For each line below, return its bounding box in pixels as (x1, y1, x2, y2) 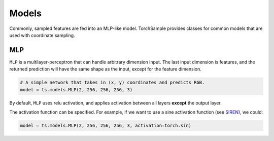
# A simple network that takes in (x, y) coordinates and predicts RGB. (20, 80, 205, 86)
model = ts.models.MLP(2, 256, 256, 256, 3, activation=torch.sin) (20, 122, 192, 128)
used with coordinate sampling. (9, 32, 76, 38)
